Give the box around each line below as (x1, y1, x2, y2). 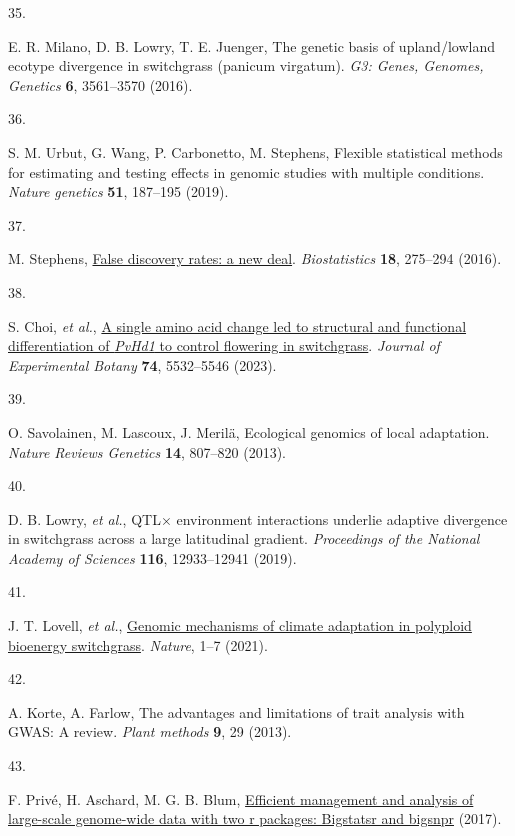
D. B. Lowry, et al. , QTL (8, 508, 161, 529)
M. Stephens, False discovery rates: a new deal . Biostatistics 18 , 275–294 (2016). (8, 248, 502, 269)
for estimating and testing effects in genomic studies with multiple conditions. (8, 161, 485, 182)
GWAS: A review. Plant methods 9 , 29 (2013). (8, 721, 292, 742)
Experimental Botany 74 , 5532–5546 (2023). (8, 354, 277, 375)
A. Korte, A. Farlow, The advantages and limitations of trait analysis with (8, 701, 465, 722)
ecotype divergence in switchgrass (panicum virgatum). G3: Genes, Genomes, (8, 55, 484, 76)
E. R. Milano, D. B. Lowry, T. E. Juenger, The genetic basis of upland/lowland (8, 35, 495, 56)
